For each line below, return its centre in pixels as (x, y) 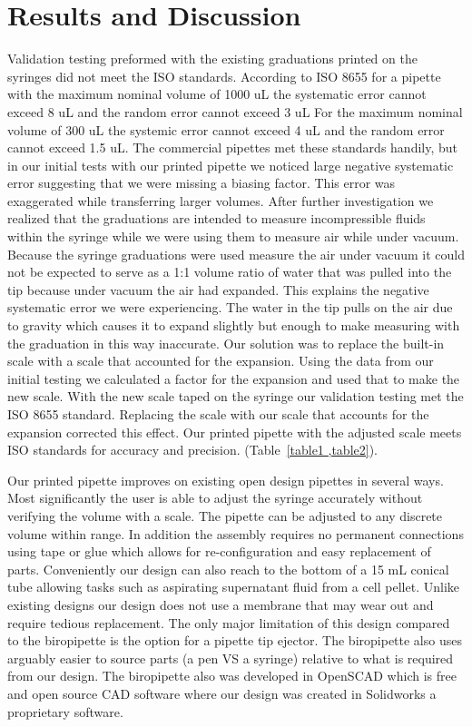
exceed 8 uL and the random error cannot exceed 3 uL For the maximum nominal (235, 111)
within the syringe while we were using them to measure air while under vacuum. (233, 236)
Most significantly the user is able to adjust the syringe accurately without (215, 498)
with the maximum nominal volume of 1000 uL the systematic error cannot (217, 94)
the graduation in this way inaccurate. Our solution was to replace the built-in (226, 343)
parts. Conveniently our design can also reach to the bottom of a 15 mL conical (228, 569)
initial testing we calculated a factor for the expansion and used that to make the (234, 378)
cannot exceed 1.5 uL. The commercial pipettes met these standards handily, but (233, 147)
